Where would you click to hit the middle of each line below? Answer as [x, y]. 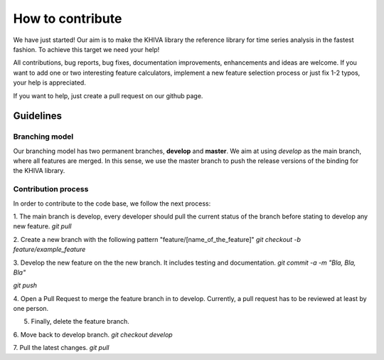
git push [25, 285]
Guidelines [37, 116]
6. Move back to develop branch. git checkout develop [93, 334]
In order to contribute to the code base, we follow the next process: [112, 203]
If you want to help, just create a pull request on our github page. [108, 95]
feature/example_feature [49, 250]
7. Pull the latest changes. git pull [61, 348]
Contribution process [51, 189]
